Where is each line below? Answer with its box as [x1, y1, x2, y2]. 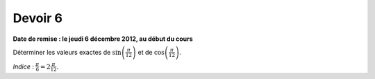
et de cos [137, 48, 165, 56]
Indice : [12, 62, 35, 71]
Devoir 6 [12, 10, 62, 26]
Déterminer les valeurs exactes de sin [12, 48, 122, 56]
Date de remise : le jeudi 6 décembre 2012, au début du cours [12, 35, 194, 43]
